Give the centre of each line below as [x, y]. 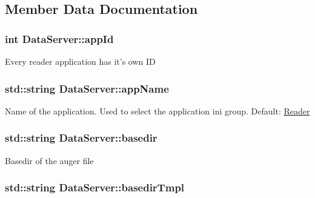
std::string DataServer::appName [87, 88]
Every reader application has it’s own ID [80, 61]
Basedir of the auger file [49, 160]
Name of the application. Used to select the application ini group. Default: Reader [157, 111]
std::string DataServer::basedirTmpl [95, 187]
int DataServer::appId [59, 38]
